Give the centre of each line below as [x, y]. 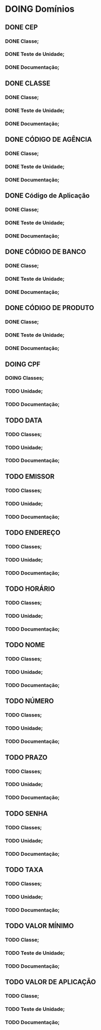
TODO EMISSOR [30, 476]
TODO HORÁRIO [30, 589]
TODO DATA [24, 420]
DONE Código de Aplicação [47, 196]
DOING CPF [23, 364]
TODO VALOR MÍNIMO [40, 926]
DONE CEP [21, 27]
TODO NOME [25, 645]
